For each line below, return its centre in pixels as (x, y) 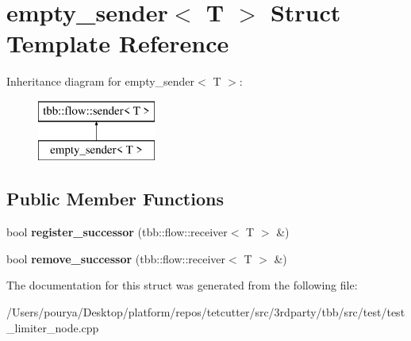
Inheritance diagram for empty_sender (101, 81)
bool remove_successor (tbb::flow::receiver (116, 258)
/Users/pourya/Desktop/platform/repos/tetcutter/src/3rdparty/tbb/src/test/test (206, 312)
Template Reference (118, 43)
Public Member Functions (115, 199)
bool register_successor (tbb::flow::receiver (117, 232)
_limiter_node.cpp (53, 327)
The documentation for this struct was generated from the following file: (182, 285)
